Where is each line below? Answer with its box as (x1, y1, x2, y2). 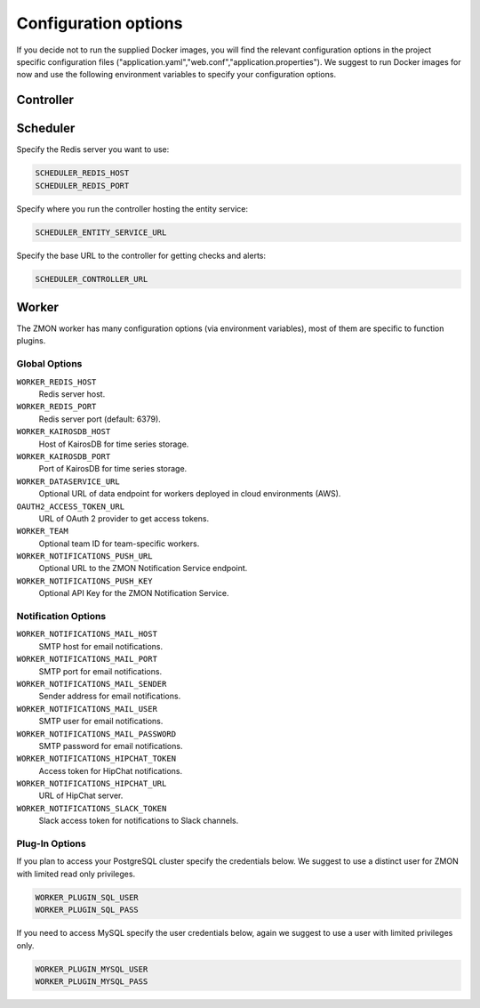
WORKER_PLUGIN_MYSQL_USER (35, 964, 148, 974)
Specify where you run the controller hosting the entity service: (16, 203, 249, 214)
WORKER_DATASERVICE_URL (16, 476, 120, 487)
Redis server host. (38, 388, 106, 399)
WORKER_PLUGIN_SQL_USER (35, 892, 140, 902)
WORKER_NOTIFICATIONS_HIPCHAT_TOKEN (16, 754, 177, 764)
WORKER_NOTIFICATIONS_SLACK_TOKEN (16, 803, 167, 813)
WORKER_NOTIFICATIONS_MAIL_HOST (16, 629, 157, 640)
